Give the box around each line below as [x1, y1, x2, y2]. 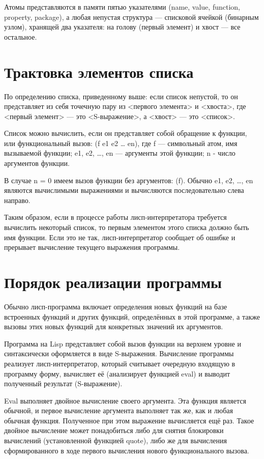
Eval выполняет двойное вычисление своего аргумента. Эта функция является [4, 395, 246, 406]
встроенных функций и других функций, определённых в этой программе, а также [4, 311, 260, 322]
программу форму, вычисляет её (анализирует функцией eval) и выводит [4, 368, 230, 379]
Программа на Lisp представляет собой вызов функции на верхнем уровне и [4, 338, 241, 349]
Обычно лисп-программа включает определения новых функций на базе [4, 301, 227, 311]
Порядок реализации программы [4, 272, 222, 292]
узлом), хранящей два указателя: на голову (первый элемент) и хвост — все [4, 21, 241, 32]
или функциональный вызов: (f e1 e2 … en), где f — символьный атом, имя [4, 137, 238, 148]
